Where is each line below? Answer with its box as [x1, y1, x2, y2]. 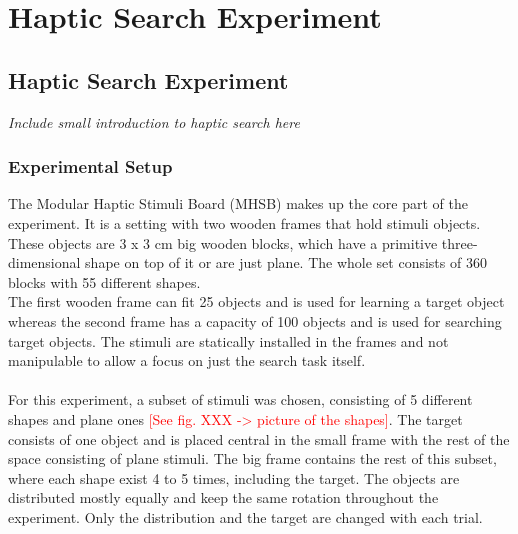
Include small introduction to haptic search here [8, 111, 300, 132]
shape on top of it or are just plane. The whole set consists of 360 [85, 252, 487, 273]
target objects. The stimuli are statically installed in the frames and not [8, 330, 449, 351]
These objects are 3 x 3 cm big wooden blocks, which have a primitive [8, 232, 438, 253]
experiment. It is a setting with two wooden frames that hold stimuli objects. [8, 212, 481, 233]
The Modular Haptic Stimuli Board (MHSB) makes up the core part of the [8, 193, 468, 214]
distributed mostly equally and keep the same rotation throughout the [8, 487, 439, 508]
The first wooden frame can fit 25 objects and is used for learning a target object [8, 291, 505, 312]
